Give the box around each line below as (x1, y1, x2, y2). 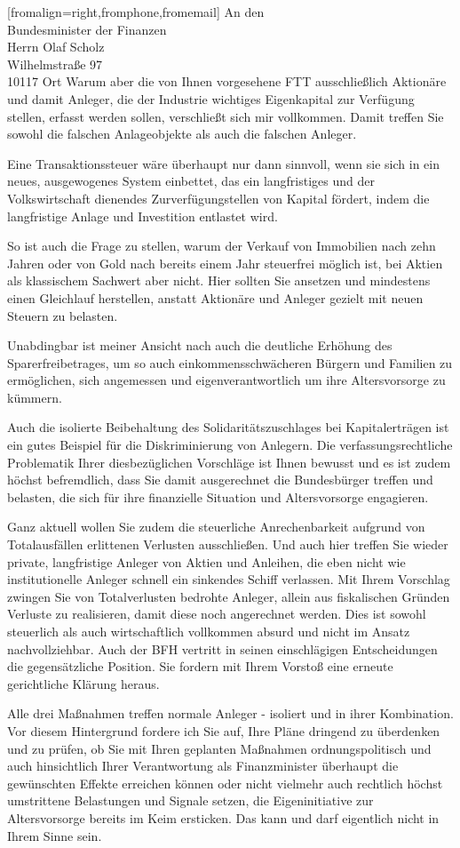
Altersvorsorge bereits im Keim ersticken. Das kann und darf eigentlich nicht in (7, 808, 440, 827)
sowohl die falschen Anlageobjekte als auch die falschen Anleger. (7, 124, 357, 143)
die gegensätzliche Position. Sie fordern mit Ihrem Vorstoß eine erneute (7, 657, 393, 676)
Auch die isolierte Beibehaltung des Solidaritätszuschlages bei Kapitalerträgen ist (7, 418, 449, 436)
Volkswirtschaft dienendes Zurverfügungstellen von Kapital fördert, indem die (7, 188, 430, 207)
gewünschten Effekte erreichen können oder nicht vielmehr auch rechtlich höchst (7, 773, 443, 792)
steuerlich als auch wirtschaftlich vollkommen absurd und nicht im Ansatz (7, 622, 410, 640)
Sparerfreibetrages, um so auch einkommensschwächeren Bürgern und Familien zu (7, 353, 453, 372)
